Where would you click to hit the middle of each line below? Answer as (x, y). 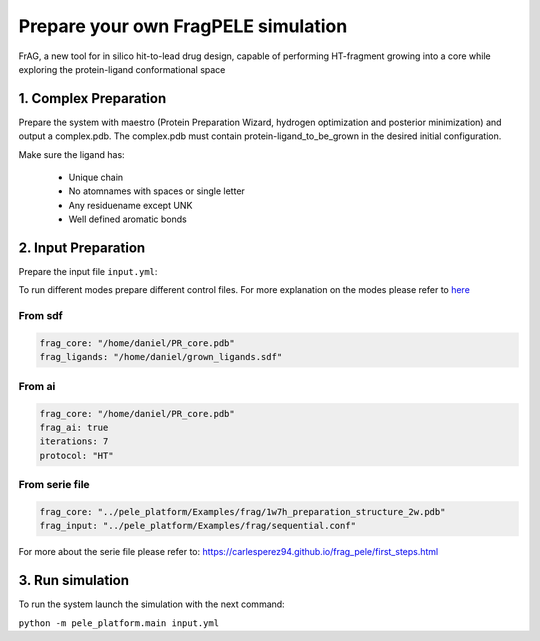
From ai (37, 386)
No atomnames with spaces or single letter (156, 191)
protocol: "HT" (76, 455)
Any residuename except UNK (130, 205)
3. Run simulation (74, 580)
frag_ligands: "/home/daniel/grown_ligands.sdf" (161, 357)
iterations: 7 (74, 441)
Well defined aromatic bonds (127, 219)
